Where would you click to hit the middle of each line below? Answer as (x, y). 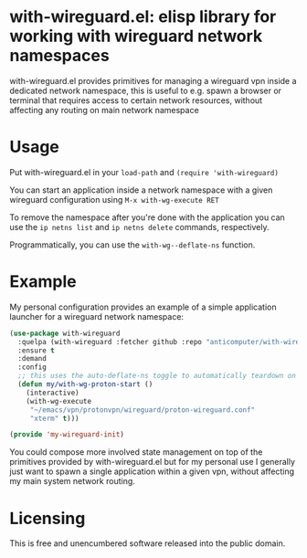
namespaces (59, 56)
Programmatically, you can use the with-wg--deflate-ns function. (132, 245)
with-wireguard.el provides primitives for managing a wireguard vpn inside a (153, 80)
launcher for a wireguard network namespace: (97, 316)
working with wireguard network (136, 36)
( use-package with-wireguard (65, 333)
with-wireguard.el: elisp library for (143, 17)
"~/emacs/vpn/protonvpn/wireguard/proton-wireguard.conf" (143, 410)
